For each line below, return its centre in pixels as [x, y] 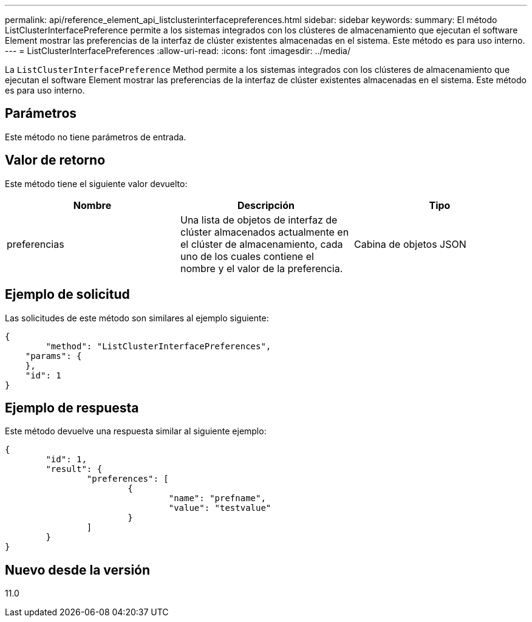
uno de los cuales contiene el [247, 256]
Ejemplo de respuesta [72, 408]
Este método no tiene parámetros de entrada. [96, 137]
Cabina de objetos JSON [410, 244]
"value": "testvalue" [220, 508]
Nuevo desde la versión [78, 570]
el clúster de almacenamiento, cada [261, 244]
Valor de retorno [55, 160]
